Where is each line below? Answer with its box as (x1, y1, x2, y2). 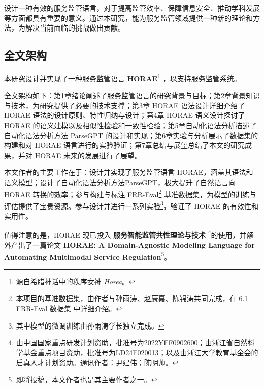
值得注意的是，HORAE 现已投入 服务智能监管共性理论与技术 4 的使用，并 (4, 228, 247, 240)
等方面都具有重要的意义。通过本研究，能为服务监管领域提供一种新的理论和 (4, 12, 253, 23)
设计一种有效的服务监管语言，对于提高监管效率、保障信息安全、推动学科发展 (4, 3, 260, 13)
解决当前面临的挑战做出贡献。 (25, 22, 125, 33)
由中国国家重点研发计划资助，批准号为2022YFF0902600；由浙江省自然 (16, 337, 248, 348)
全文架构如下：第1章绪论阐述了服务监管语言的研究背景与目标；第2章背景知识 (4, 90, 260, 101)
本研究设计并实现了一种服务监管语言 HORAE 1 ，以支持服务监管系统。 (4, 71, 241, 83)
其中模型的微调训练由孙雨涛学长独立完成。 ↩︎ (16, 320, 164, 331)
